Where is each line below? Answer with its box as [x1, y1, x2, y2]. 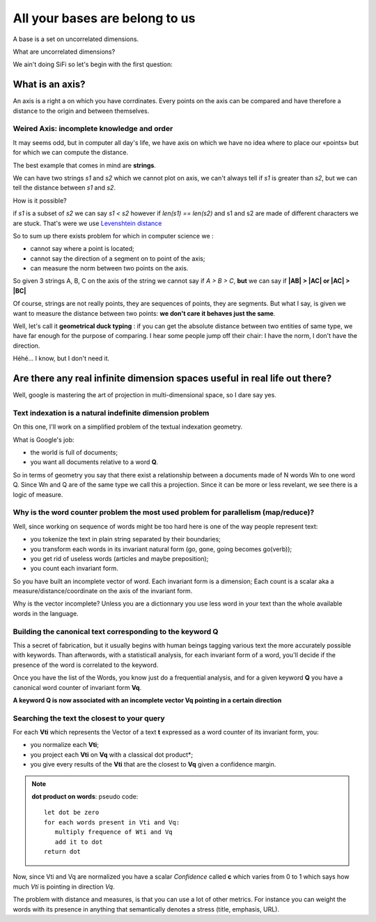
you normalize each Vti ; [30, 741, 99, 749]
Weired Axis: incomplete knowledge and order [13, 124, 173, 134]
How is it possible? [13, 196, 67, 205]
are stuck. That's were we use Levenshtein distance [13, 219, 162, 227]
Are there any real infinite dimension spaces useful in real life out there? [13, 373, 332, 384]
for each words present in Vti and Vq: [44, 818, 180, 826]
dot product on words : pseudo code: [31, 792, 139, 801]
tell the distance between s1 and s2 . [13, 183, 116, 192]
